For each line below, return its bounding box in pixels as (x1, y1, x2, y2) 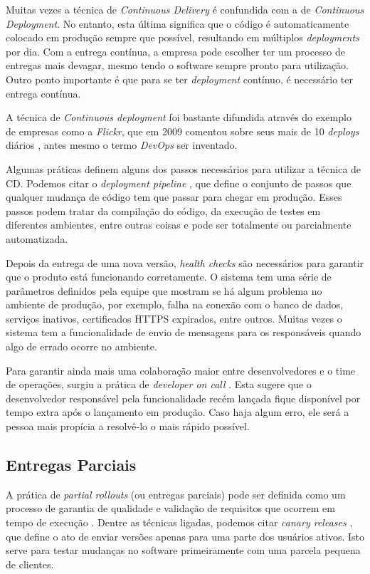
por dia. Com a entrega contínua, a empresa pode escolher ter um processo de (6, 43, 345, 58)
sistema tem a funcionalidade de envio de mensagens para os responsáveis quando (6, 325, 361, 340)
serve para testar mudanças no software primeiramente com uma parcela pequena (6, 543, 361, 558)
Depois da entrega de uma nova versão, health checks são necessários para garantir (6, 255, 364, 270)
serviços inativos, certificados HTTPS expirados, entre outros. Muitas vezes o (6, 311, 342, 325)
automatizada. (6, 231, 68, 246)
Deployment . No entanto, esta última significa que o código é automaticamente (6, 16, 349, 31)
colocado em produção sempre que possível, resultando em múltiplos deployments (6, 30, 359, 45)
